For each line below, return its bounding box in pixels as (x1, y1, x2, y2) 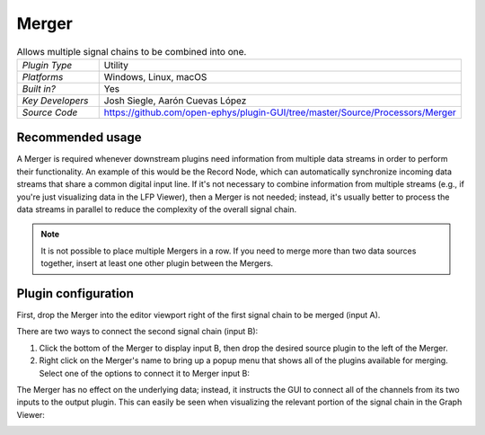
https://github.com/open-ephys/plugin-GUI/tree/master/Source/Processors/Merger (103, 106, 457, 119)
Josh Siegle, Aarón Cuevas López (103, 94, 247, 107)
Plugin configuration (16, 286, 135, 301)
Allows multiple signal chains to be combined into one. (16, 45, 247, 58)
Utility (103, 58, 129, 71)
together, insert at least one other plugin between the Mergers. (40, 258, 274, 269)
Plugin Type (22, 58, 73, 71)
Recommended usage (16, 130, 142, 146)
